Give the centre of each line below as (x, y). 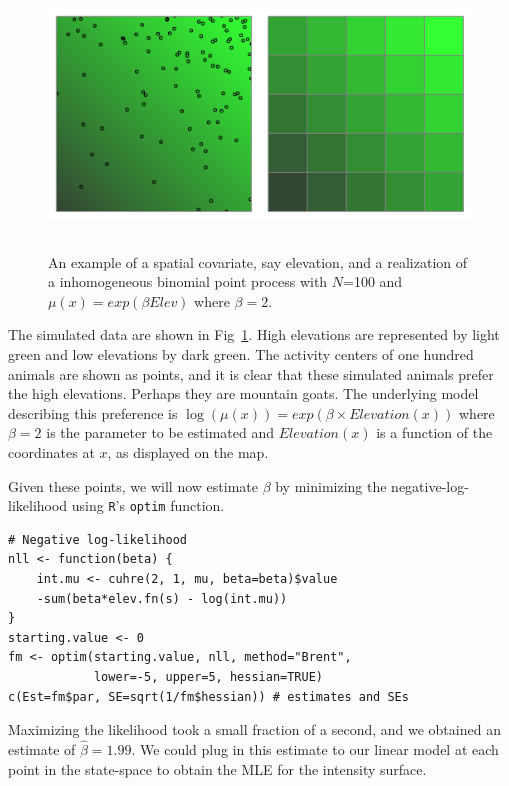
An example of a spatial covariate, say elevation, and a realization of (258, 261)
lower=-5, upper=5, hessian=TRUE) (208, 676)
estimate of (42, 748)
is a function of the (434, 432)
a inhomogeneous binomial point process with (188, 281)
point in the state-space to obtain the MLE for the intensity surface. (217, 768)
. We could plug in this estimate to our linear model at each (315, 748)
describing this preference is (93, 412)
